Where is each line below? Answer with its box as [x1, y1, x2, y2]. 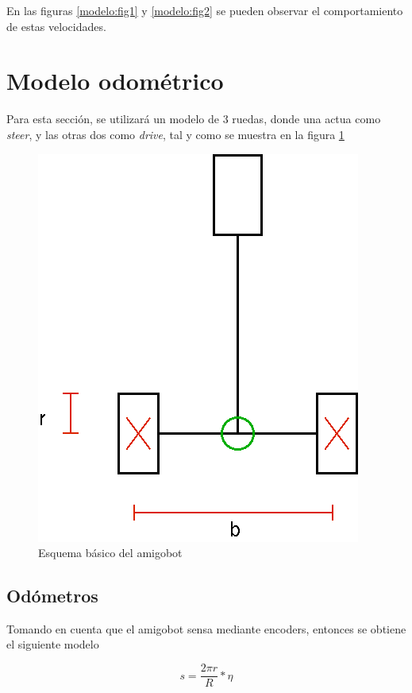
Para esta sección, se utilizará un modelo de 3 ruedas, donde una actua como [6, 110, 381, 127]
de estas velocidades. [6, 17, 106, 34]
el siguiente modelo [6, 636, 99, 652]
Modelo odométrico [6, 64, 224, 97]
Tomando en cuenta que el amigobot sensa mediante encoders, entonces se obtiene [6, 620, 406, 637]
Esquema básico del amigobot [38, 544, 183, 561]
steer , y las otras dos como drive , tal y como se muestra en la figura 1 [6, 126, 345, 142]
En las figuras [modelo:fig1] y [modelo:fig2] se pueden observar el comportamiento [6, 2, 403, 18]
